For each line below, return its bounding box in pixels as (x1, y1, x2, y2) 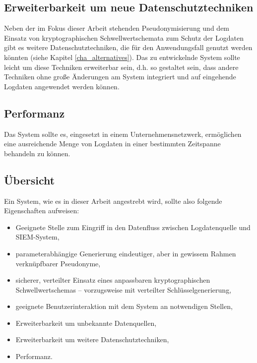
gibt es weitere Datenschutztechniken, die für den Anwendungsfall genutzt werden (4, 42, 253, 53)
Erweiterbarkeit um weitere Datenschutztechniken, (15, 334, 169, 345)
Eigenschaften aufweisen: (4, 205, 79, 216)
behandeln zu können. (4, 148, 70, 158)
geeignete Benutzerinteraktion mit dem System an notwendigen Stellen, (15, 301, 233, 311)
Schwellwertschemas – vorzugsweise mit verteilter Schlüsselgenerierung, (15, 284, 232, 295)
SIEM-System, (15, 232, 60, 242)
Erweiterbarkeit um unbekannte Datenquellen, (15, 317, 157, 328)
